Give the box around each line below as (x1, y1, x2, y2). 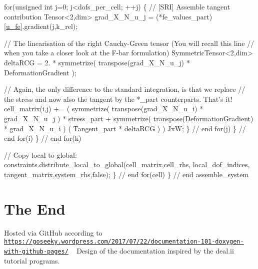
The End (4, 198, 65, 219)
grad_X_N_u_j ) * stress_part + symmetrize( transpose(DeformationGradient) (4, 113, 253, 123)
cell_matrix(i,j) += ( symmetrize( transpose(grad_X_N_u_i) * (4, 103, 203, 114)
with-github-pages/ (4, 248, 68, 255)
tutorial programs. (4, 255, 60, 266)
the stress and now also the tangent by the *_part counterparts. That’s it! (4, 93, 232, 104)
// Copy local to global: (4, 149, 77, 160)
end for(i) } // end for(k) (4, 133, 81, 143)
